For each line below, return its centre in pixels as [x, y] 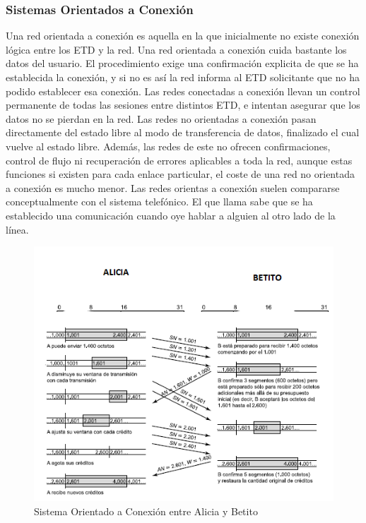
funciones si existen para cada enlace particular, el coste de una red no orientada [180, 174]
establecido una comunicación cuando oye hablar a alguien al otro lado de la [171, 215]
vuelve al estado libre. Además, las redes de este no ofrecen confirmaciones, [168, 146]
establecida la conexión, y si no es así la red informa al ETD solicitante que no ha [183, 77]
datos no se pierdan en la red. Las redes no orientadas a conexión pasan [161, 118]
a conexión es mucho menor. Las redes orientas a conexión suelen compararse [173, 187]
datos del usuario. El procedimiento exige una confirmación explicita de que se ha [182, 63]
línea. [17, 229]
